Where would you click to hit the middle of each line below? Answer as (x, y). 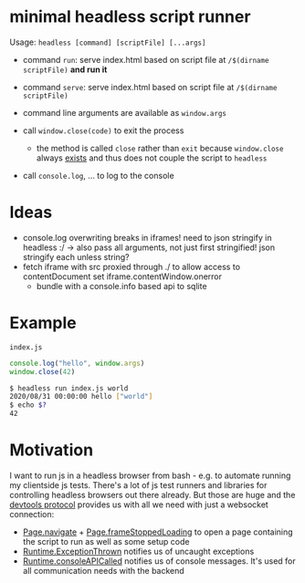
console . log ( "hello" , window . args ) (77, 363)
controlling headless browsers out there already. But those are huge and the (152, 495)
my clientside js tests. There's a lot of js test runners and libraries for (138, 485)
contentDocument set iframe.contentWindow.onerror (122, 276)
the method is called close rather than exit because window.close (160, 148)
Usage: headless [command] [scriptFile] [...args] (108, 42)
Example (43, 323)
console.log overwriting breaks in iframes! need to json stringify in (147, 237)
